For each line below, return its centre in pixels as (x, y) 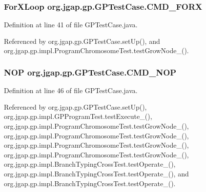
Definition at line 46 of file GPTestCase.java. (71, 90)
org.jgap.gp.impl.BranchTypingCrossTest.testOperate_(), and (96, 173)
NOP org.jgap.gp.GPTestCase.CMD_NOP (90, 72)
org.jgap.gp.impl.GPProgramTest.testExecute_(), (78, 116)
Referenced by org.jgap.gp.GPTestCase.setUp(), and (82, 41)
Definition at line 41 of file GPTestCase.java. (71, 25)
